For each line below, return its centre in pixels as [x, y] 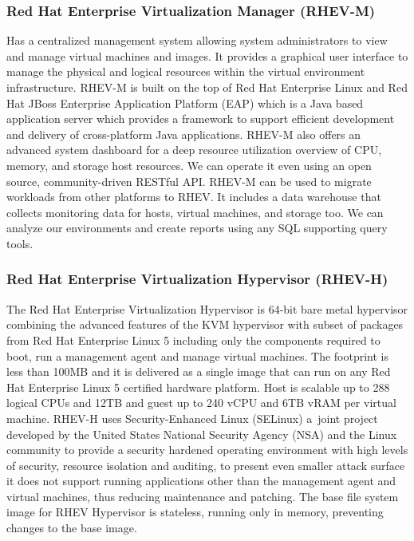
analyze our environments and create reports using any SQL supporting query [197, 228]
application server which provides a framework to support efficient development [201, 118]
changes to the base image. [72, 528]
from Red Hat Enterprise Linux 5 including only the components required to [193, 340]
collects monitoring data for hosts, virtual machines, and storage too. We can [195, 212]
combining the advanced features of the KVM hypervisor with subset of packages [205, 324]
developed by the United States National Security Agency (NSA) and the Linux [202, 434]
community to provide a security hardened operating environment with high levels [207, 450]
